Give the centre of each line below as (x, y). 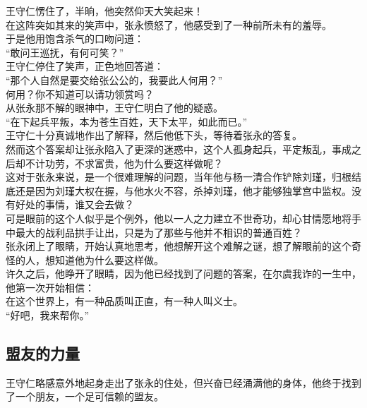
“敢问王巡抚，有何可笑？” (65, 52)
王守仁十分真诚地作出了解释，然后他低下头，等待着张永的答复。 (154, 135)
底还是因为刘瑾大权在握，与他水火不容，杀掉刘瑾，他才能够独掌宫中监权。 (179, 190)
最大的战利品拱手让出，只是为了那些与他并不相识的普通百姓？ (158, 232)
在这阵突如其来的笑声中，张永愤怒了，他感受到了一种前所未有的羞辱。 (169, 24)
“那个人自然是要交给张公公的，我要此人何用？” (114, 79)
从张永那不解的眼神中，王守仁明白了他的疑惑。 (114, 108)
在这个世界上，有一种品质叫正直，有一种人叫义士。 (124, 301)
